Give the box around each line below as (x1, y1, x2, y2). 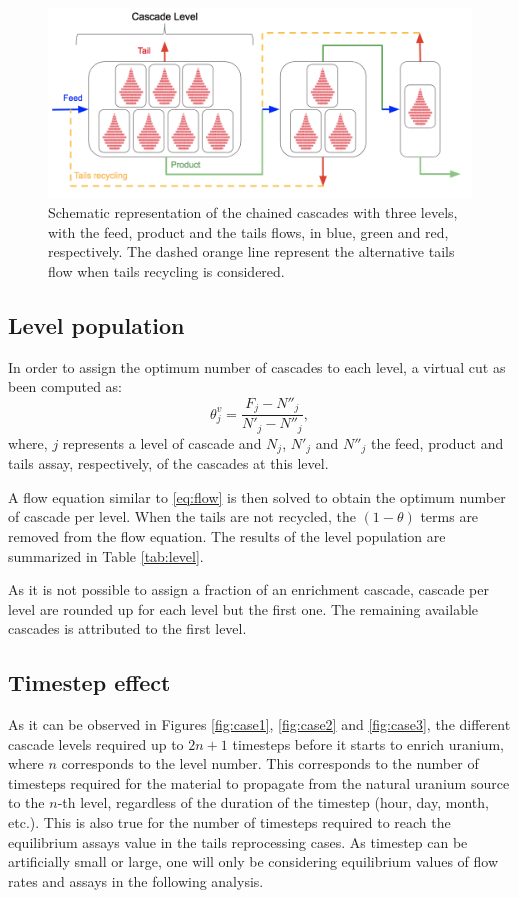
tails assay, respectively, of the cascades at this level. (8, 453, 329, 474)
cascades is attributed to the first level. (8, 618, 247, 639)
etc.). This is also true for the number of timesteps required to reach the (8, 812, 451, 833)
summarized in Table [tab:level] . (8, 545, 204, 566)
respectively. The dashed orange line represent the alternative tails (48, 241, 455, 262)
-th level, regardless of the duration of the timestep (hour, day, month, (57, 792, 489, 813)
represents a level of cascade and (62, 432, 262, 453)
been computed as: (8, 376, 123, 397)
